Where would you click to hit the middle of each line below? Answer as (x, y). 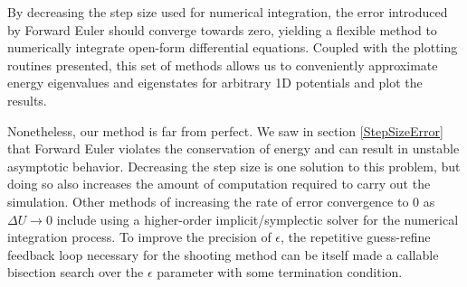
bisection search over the (76, 272)
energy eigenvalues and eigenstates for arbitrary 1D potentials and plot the (215, 83)
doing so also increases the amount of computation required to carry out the (219, 184)
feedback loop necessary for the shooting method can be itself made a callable (223, 254)
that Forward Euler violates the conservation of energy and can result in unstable (233, 148)
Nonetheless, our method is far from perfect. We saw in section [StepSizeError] (225, 130)
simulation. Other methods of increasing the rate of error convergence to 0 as (221, 201)
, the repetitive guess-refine (356, 237)
